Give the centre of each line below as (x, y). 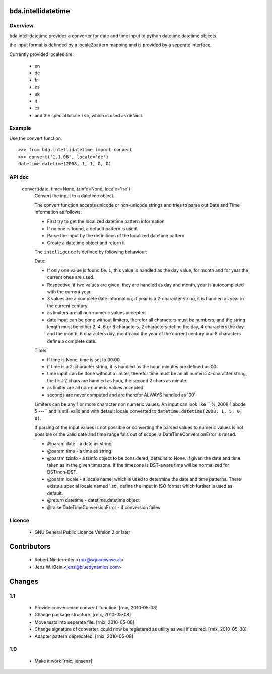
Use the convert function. (36, 138)
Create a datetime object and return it (86, 243)
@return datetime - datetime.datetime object (93, 500)
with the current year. (69, 292)
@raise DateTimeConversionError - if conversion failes (104, 508)
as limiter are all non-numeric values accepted (95, 388)
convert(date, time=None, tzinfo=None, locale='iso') (76, 189)
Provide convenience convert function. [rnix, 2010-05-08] (96, 608)
